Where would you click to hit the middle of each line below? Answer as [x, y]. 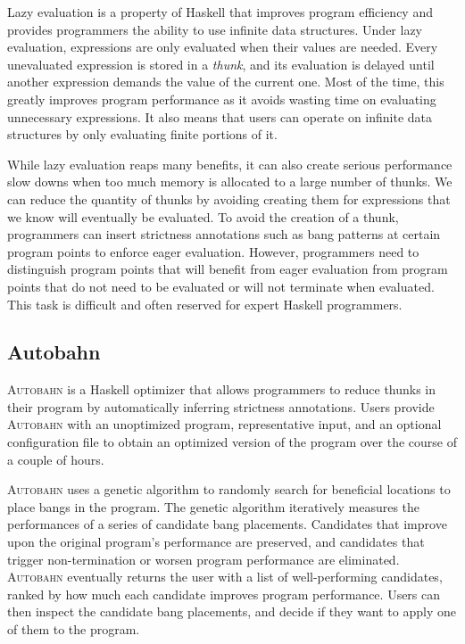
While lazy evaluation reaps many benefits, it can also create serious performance [230, 164]
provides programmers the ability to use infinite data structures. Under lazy [215, 29]
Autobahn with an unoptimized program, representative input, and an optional [224, 424]
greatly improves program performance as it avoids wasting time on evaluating [222, 99]
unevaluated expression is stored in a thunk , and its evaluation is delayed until [221, 64]
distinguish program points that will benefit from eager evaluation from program [228, 269]
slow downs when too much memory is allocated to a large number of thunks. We [230, 182]
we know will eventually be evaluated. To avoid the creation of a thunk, [203, 216]
